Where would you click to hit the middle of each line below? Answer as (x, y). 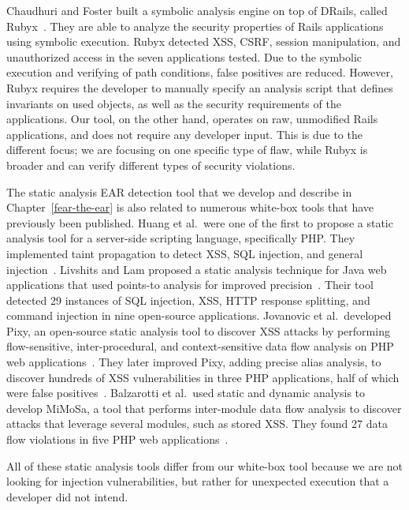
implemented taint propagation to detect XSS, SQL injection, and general (185, 253)
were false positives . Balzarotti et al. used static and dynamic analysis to (186, 393)
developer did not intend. (67, 496)
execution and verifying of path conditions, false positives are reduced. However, (200, 72)
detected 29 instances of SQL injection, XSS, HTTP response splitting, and (188, 300)
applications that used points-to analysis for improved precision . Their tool (190, 285)
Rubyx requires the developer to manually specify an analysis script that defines (200, 87)
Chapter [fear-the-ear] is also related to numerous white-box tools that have (190, 207)
